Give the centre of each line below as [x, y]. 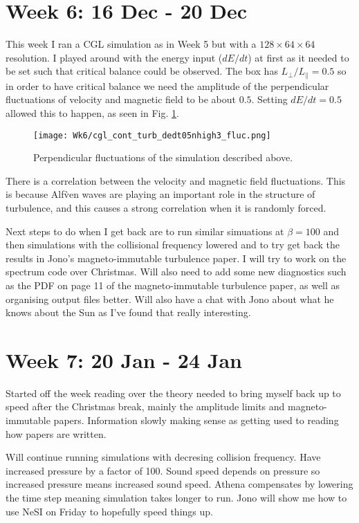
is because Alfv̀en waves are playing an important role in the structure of [160, 194]
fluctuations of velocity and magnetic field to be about [121, 99]
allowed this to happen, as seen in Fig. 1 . [92, 112]
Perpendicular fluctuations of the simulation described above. [163, 157]
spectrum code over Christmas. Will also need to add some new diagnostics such [176, 272]
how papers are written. [56, 433]
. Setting [269, 99]
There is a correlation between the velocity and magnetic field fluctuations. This [176, 180]
